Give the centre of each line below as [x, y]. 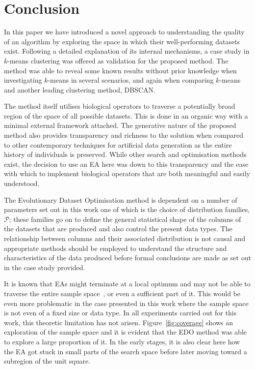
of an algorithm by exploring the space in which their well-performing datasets [122, 41]
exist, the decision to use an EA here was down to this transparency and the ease [126, 164]
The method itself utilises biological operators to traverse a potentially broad [120, 106]
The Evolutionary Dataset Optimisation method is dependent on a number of [121, 200]
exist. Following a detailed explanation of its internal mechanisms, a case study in [127, 51]
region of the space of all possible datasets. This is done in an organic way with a [126, 115]
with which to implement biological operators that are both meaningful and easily [127, 173]
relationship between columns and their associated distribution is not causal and [125, 238]
